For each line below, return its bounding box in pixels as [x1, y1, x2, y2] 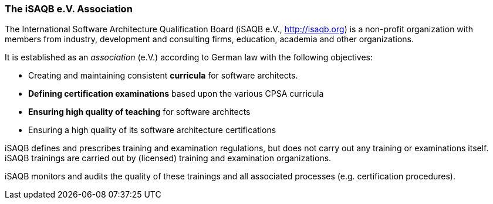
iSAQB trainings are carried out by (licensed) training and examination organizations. [5, 153, 332, 164]
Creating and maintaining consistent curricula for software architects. [28, 70, 298, 81]
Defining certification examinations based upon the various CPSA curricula [28, 89, 324, 99]
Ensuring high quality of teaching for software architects [28, 107, 251, 117]
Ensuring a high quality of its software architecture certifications [28, 125, 276, 135]
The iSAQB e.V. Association [5, 3, 133, 15]
